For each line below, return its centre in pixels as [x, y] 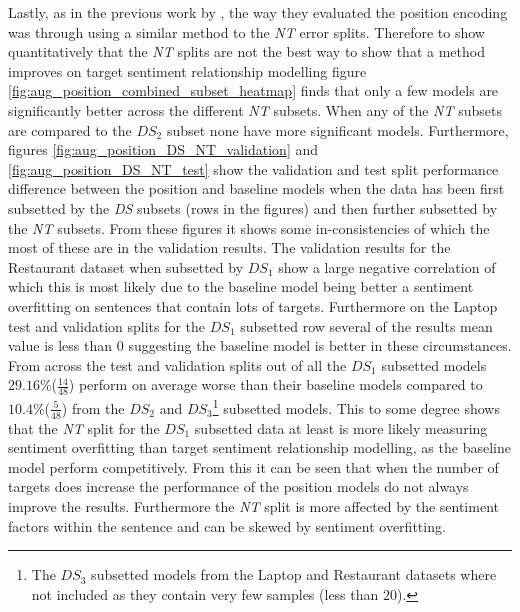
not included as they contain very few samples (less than [205, 593]
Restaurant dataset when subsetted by [126, 266]
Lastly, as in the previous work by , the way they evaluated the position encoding [258, 12]
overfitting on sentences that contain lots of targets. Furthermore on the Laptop [253, 305]
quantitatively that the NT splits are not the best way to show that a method [246, 51]
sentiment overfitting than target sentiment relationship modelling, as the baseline [259, 447]
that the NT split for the [84, 427]
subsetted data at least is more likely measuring [341, 427]
